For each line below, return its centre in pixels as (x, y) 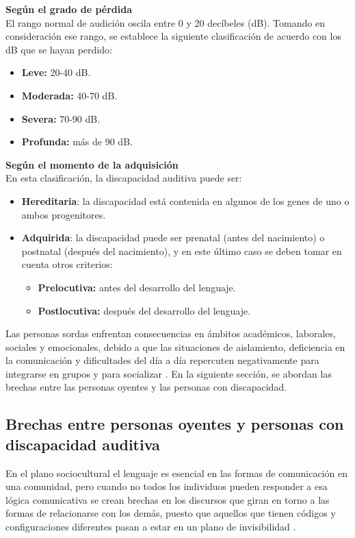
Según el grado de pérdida (69, 9)
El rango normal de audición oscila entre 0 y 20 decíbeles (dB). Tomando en (165, 22)
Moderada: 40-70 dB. (69, 95)
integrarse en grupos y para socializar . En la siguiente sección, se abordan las (169, 373)
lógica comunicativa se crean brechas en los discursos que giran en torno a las (168, 499)
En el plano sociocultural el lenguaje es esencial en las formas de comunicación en (176, 473)
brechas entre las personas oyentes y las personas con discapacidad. (146, 387)
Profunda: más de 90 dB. (77, 142)
